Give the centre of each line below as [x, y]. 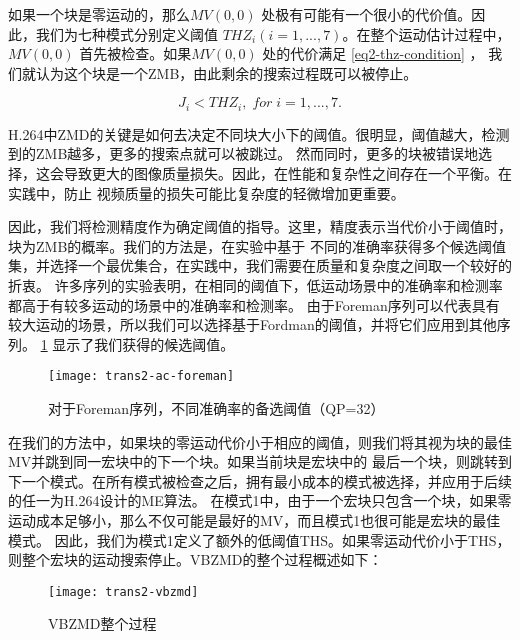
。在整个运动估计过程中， [426, 33]
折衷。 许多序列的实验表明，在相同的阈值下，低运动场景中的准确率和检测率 [255, 284]
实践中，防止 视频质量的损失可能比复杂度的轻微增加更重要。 [206, 192]
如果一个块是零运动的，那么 [99, 14]
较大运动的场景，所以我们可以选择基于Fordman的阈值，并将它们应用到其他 [252, 324]
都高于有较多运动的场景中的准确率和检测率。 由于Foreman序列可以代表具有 [254, 304]
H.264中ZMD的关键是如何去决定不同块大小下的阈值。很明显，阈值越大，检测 [259, 133]
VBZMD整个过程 [102, 623]
